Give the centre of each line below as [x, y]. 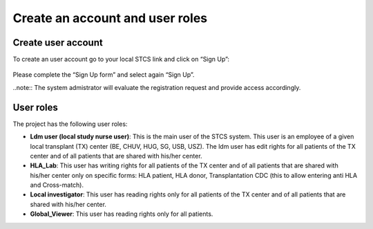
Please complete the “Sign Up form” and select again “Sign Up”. [104, 75]
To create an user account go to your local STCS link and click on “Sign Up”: [121, 59]
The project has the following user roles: [70, 124]
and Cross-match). [57, 185]
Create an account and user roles [110, 18]
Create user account [58, 43]
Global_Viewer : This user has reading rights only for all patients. [122, 214]
